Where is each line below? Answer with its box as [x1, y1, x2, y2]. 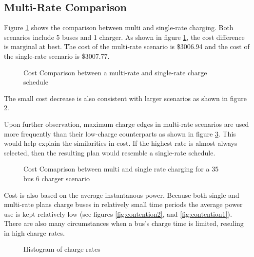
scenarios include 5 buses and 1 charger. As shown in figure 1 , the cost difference [4, 32, 245, 42]
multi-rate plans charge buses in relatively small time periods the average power [4, 199, 243, 209]
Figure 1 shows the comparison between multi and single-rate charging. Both [4, 22, 234, 33]
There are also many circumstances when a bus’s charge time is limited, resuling [4, 218, 244, 228]
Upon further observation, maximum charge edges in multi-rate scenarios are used [4, 119, 249, 129]
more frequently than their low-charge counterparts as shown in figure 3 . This [4, 128, 236, 138]
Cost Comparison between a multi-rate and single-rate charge [23, 67, 207, 77]
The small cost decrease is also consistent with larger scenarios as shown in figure [4, 93, 247, 103]
